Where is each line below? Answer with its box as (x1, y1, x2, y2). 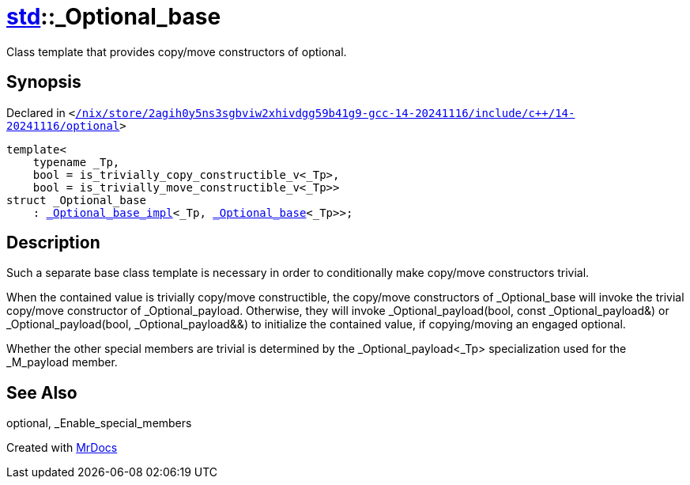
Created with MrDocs (6, 441, 118, 455)
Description (6, 233, 100, 253)
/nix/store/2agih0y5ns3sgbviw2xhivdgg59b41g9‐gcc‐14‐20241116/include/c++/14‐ (75, 106, 575, 119)
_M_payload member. (6, 355, 118, 369)
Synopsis (6, 72, 81, 93)
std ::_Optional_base (6, 3, 221, 30)
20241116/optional (6, 119, 120, 132)
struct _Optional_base (6, 193, 147, 207)
